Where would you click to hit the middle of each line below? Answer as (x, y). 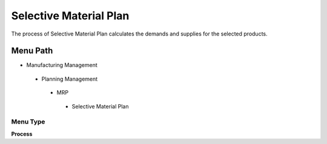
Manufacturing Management (62, 65)
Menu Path (32, 51)
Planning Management (70, 79)
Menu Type (28, 122)
